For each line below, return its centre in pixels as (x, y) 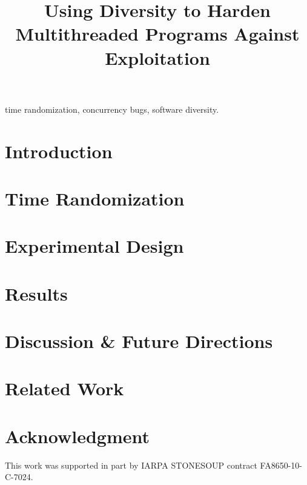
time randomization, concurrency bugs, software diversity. (112, 109)
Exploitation (157, 57)
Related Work (64, 388)
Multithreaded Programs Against (157, 34)
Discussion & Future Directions (139, 341)
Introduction (59, 151)
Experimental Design (94, 246)
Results (36, 293)
